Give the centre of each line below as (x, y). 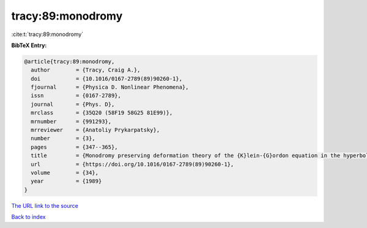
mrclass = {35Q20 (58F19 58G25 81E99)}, (102, 113)
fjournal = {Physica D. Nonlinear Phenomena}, (110, 87)
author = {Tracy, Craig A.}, (86, 70)
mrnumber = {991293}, (71, 121)
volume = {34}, (65, 173)
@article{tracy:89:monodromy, (69, 61)
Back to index (28, 217)
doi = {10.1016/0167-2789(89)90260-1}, (107, 79)
